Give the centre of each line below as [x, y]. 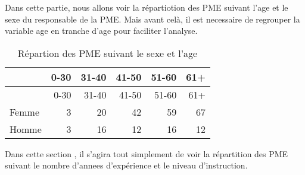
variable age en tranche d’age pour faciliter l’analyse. [101, 31]
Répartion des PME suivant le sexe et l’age [108, 53]
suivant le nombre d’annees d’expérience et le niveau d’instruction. [126, 165]
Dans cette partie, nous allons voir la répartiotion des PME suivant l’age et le [147, 7]
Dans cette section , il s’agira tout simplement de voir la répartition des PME [147, 153]
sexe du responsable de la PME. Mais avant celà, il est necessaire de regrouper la [152, 19]
